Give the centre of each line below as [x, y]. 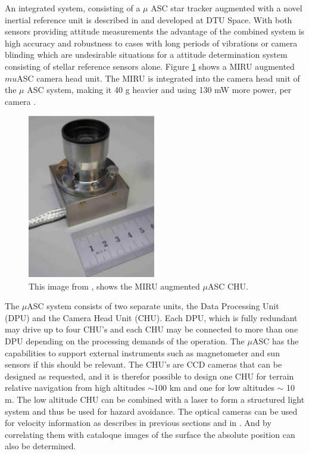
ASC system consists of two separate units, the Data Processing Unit [153, 306]
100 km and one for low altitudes [214, 388]
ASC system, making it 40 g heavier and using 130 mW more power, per [159, 90]
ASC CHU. [228, 286]
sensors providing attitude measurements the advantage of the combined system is [155, 31]
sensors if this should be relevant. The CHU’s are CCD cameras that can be [143, 364]
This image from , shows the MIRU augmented [114, 286]
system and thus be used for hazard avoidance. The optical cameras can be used [151, 411]
